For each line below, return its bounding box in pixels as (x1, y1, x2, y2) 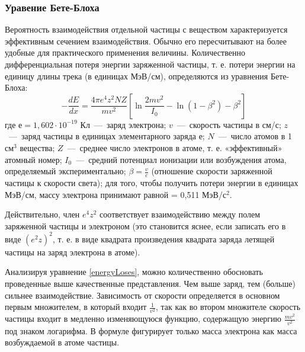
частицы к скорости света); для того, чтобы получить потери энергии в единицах (5, 176, 298, 188)
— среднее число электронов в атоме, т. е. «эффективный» (67, 141, 282, 153)
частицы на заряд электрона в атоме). (5, 245, 140, 258)
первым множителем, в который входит (5, 300, 147, 313)
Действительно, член (5, 208, 80, 220)
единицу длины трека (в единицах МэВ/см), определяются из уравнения (5, 69, 268, 82)
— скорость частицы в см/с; (176, 118, 281, 130)
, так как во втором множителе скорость (155, 300, 301, 313)
